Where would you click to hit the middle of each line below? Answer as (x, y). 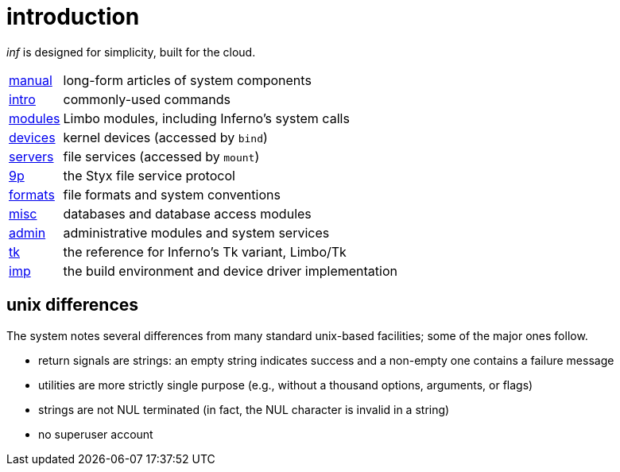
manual (31, 80)
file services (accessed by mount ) (161, 156)
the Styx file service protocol (149, 175)
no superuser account (96, 434)
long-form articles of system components (187, 80)
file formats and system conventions (172, 194)
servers (31, 156)
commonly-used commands (147, 99)
